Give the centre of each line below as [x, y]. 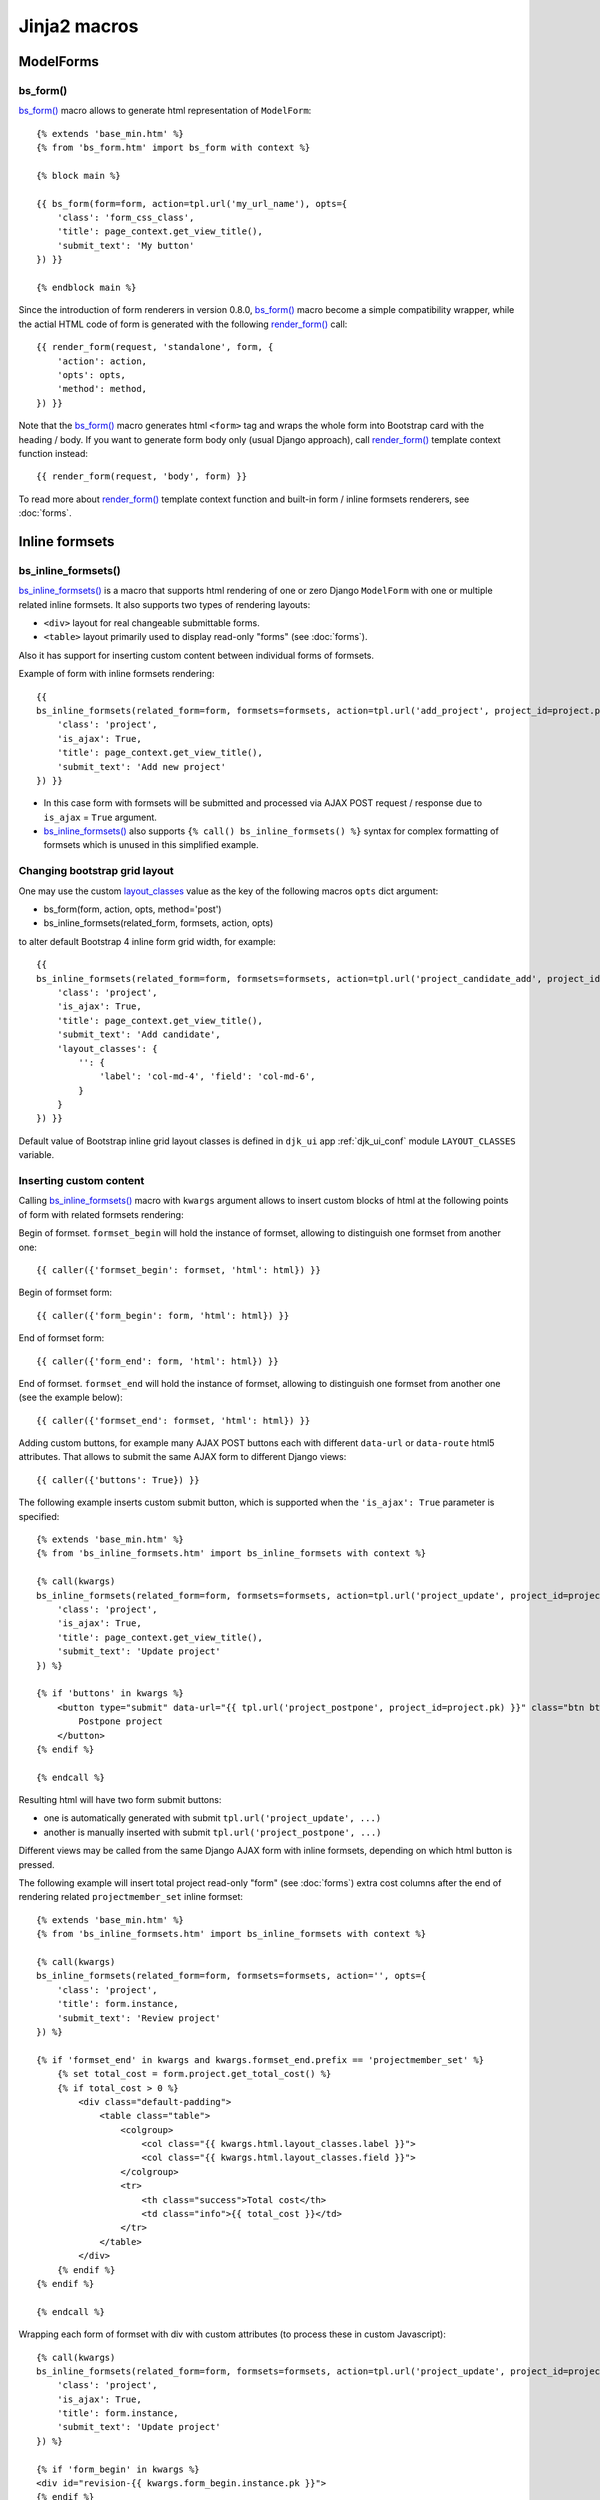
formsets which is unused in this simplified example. [151, 845]
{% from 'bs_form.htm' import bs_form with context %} [173, 148]
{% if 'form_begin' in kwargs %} [118, 2469]
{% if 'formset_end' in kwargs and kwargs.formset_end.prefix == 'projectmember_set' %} [260, 2059]
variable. [36, 1155]
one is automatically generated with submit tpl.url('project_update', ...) [212, 1818]
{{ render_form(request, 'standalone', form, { [155, 347]
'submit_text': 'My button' [125, 245]
